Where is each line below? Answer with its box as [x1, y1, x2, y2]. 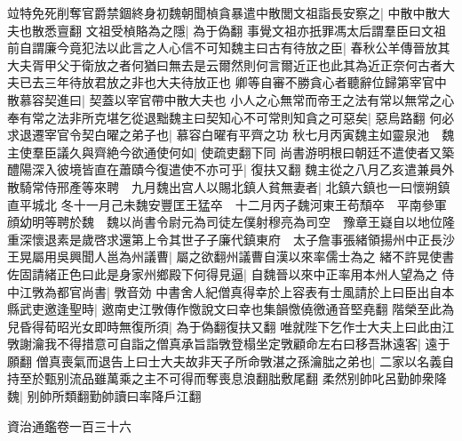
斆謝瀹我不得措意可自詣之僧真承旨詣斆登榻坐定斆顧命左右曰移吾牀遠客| [7, 334, 421, 353]
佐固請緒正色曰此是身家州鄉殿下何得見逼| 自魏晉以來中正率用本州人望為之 [7, 264, 438, 283]
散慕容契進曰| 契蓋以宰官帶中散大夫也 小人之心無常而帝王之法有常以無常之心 [7, 90, 455, 108]
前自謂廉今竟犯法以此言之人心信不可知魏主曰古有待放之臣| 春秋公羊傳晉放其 [7, 38, 450, 57]
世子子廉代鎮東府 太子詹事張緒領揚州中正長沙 [180, 229, 455, 248]
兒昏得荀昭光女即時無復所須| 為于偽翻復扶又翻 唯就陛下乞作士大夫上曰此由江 [7, 317, 455, 335]
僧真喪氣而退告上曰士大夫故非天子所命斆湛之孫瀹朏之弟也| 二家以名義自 [36, 351, 455, 370]
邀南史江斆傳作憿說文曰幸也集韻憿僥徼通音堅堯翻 [101, 300, 388, 318]
